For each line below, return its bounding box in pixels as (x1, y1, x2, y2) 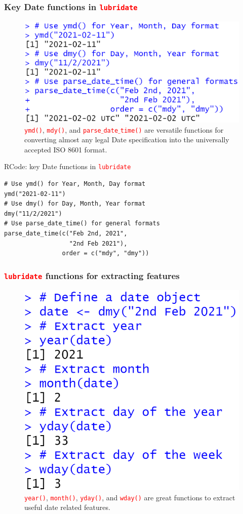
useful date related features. (24, 502, 110, 512)
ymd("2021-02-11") (4, 190, 66, 197)
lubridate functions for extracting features (4, 269, 180, 282)
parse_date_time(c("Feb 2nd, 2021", (4, 230, 128, 237)
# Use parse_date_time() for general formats (4, 220, 160, 227)
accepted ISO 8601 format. (24, 144, 107, 154)
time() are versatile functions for (120, 124, 224, 135)
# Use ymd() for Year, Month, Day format (4, 180, 146, 188)
